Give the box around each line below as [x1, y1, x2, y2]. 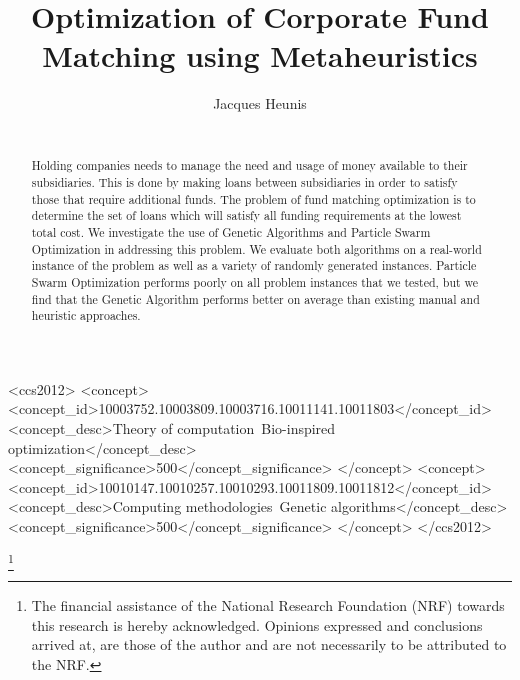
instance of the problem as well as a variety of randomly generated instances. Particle [31, 257, 477, 274]
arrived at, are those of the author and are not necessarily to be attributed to [31, 634, 507, 655]
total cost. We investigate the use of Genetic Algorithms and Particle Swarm [31, 223, 431, 240]
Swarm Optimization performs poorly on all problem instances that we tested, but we [31, 273, 479, 290]
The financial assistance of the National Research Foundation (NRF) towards [31, 594, 505, 615]
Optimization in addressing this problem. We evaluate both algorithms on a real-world [31, 240, 482, 257]
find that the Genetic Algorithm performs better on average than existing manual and [31, 290, 480, 307]
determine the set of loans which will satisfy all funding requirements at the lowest [31, 207, 462, 224]
